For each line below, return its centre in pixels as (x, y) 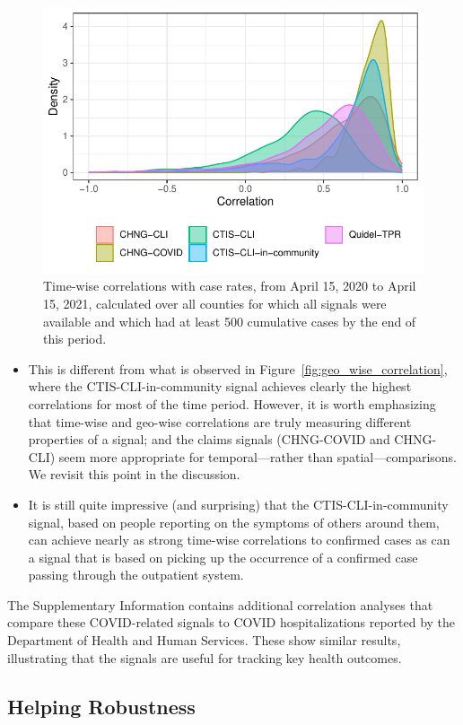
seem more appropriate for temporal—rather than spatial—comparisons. (258, 456)
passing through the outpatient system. (136, 575)
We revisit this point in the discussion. (134, 474)
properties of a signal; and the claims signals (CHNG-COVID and (209, 439)
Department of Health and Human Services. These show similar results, (204, 640)
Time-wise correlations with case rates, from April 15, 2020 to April (230, 286)
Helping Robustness (101, 706)
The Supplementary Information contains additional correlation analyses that (220, 604)
